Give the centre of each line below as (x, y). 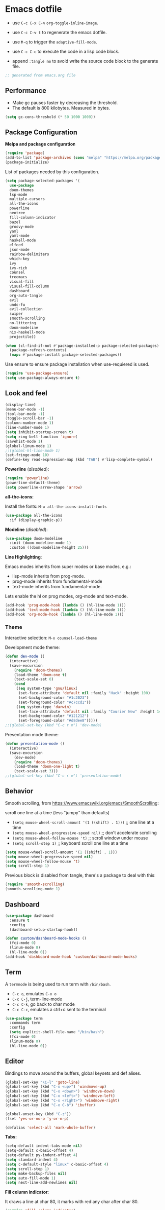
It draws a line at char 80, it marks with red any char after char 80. (72, 1202)
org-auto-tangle (26, 295)
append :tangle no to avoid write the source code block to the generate (85, 61)
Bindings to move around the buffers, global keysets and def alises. (73, 1073)
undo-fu (17, 304)
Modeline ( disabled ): (27, 529)
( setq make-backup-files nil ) (36, 1173)
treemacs (18, 277)
